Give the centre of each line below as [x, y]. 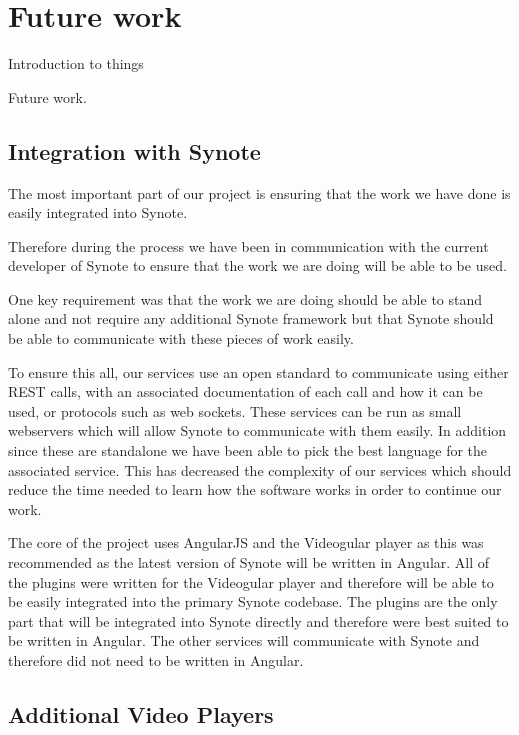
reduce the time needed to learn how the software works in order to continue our [255, 489]
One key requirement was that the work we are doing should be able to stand [245, 298]
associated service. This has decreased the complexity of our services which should [260, 469]
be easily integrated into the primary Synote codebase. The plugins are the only [253, 601]
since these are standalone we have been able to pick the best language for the [248, 450]
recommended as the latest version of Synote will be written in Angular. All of [249, 562]
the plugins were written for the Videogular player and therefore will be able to [251, 581]
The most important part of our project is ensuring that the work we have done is [259, 192]
